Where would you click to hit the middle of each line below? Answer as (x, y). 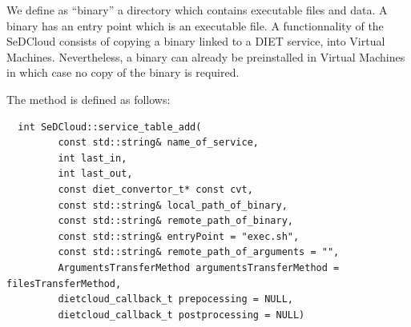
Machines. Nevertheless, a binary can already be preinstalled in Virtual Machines (206, 56)
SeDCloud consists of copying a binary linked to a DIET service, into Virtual (196, 41)
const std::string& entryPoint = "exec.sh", (179, 236)
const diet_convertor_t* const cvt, (155, 189)
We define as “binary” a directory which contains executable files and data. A (197, 10)
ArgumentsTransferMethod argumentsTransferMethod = (199, 267)
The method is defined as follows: (89, 99)
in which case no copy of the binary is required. (123, 72)
